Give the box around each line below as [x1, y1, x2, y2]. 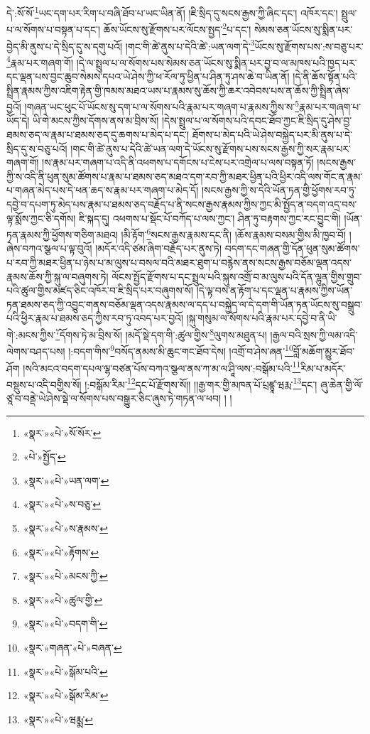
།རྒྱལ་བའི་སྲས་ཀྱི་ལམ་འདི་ [270, 327, 358, 342]
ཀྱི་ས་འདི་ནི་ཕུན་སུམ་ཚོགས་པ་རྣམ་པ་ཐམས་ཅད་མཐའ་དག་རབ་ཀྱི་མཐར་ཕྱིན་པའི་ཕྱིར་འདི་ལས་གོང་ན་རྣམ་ [6, 168, 363, 183]
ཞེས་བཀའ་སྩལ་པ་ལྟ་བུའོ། [6, 241, 92, 256]
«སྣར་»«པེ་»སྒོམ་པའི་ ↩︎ [23, 664, 108, 679]
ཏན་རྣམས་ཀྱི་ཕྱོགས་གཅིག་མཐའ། [6, 227, 118, 242]
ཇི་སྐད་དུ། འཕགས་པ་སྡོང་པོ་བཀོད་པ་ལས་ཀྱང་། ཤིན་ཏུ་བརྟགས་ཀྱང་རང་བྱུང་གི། [79, 210, 341, 225]
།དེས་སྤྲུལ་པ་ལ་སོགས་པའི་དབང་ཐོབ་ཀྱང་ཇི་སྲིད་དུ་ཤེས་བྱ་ [161, 113, 352, 128]
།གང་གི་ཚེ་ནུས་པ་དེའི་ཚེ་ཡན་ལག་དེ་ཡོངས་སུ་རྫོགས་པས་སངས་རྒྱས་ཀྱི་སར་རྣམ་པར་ [70, 141, 352, 156]
